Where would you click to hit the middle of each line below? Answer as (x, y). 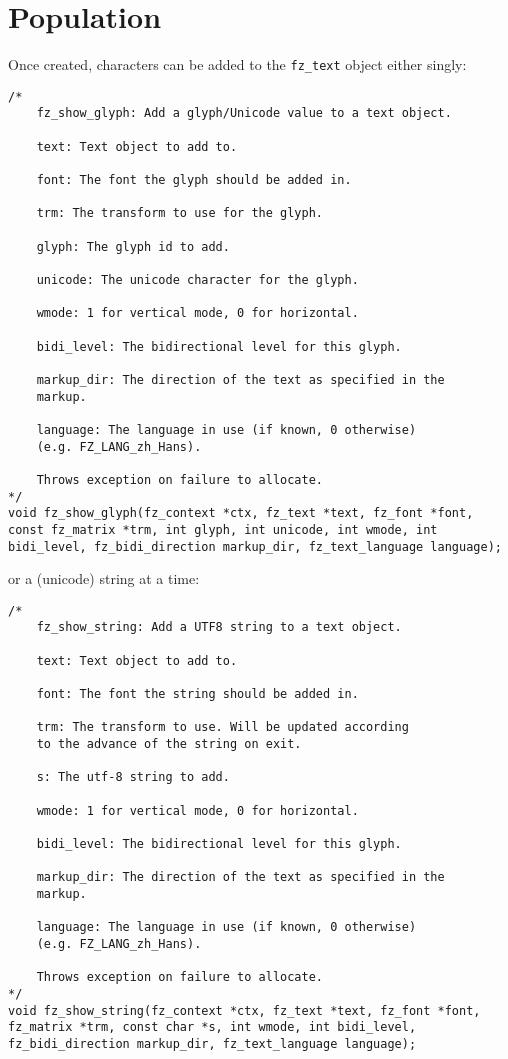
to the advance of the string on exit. (169, 744)
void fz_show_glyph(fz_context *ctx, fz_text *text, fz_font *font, (241, 513)
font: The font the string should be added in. (197, 694)
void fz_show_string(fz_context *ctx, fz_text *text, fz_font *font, (244, 1010)
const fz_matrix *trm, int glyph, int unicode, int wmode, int (223, 529)
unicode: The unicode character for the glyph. (197, 280)
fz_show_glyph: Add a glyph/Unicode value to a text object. (244, 113)
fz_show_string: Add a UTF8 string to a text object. (219, 627)
